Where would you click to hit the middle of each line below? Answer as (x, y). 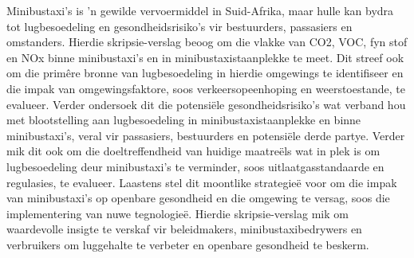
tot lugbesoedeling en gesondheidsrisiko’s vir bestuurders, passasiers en (179, 26)
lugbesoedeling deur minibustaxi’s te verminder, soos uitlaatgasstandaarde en (195, 166)
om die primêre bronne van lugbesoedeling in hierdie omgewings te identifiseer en (205, 73)
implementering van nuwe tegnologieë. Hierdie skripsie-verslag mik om (177, 213)
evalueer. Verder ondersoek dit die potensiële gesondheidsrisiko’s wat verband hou (206, 104)
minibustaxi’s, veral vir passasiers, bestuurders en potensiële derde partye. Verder (206, 135)
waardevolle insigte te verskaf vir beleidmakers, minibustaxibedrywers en (184, 229)
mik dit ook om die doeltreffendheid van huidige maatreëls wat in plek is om (193, 151)
